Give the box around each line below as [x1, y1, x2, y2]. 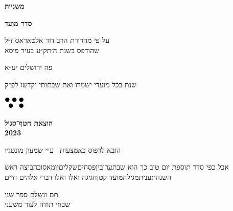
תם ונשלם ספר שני [5, 189, 58, 199]
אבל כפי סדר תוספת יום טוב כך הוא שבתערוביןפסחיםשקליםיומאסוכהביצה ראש [5, 161, 229, 172]
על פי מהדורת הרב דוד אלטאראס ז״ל [5, 35, 110, 45]
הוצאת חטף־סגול [5, 117, 53, 128]
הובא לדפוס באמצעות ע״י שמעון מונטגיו [5, 144, 121, 155]
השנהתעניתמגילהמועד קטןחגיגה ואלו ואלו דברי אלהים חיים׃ [5, 171, 172, 182]
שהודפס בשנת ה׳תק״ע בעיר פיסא [5, 44, 100, 55]
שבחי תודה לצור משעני [5, 199, 71, 209]
